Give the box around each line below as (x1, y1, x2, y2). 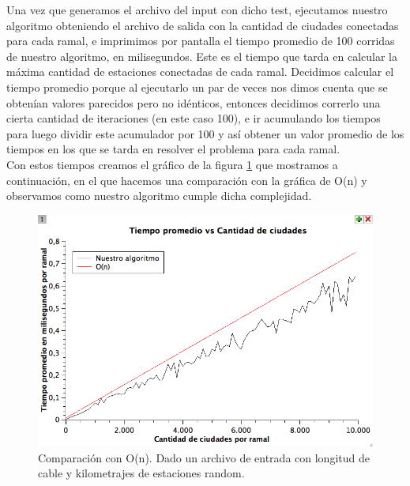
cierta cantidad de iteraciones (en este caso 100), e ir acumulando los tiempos (6, 110, 381, 126)
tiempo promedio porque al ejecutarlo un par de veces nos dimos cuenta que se (6, 78, 388, 95)
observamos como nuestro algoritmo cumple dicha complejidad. (6, 187, 312, 204)
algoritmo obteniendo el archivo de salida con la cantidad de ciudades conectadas (6, 17, 399, 33)
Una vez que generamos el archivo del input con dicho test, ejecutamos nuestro (6, 2, 388, 17)
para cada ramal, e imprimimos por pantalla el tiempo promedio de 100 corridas (6, 32, 395, 49)
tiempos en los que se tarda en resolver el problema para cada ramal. (6, 141, 340, 157)
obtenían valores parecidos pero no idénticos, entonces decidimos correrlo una (6, 94, 381, 111)
